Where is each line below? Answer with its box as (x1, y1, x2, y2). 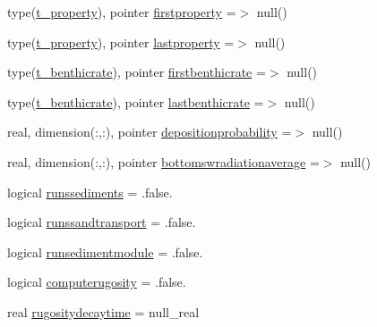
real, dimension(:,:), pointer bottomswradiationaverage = (7, 152, 320, 171)
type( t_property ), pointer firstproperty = (7, 3, 236, 21)
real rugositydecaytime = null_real (7, 302, 200, 321)
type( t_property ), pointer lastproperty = (7, 32, 235, 51)
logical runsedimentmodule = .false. (7, 242, 203, 261)
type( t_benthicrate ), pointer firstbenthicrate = (7, 63, 266, 81)
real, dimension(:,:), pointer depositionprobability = (7, 122, 292, 141)
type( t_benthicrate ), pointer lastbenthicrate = (7, 92, 264, 111)
